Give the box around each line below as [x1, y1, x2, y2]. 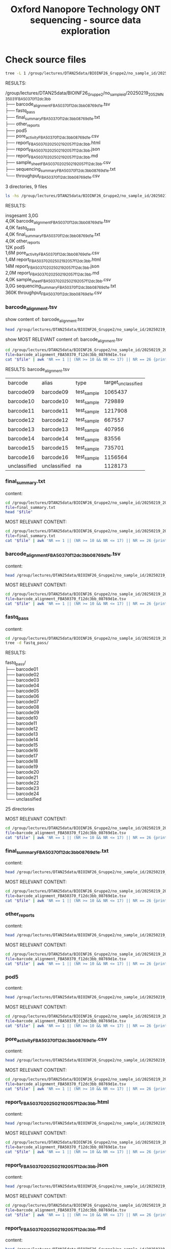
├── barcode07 [5, 699, 39, 705]
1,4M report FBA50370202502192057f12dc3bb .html [5, 256, 101, 264]
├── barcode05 [5, 688, 39, 694]
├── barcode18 [5, 758, 38, 765]
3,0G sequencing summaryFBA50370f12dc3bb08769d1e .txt [5, 283, 116, 290]
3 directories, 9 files [5, 183, 47, 189]
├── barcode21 [5, 774, 38, 780]
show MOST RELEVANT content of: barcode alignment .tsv [5, 336, 123, 344]
